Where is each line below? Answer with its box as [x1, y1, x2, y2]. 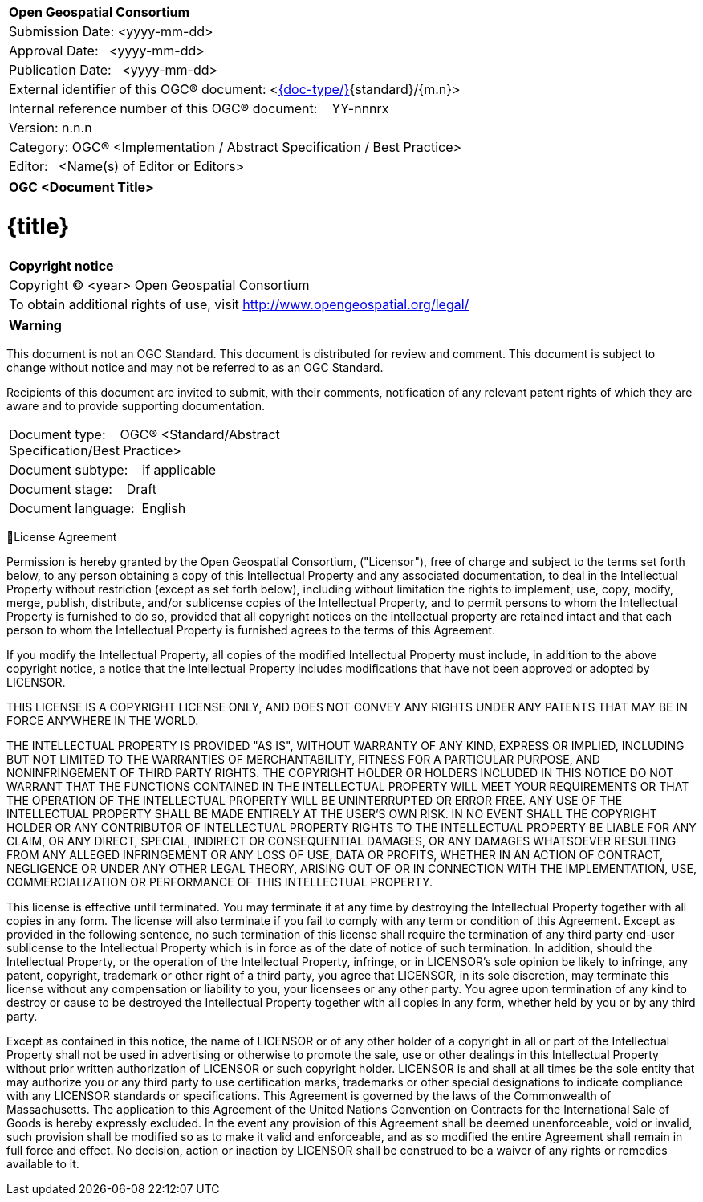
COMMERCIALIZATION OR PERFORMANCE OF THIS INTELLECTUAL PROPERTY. [6, 874, 433, 889]
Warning [9, 316, 62, 333]
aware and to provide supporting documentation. [6, 398, 265, 413]
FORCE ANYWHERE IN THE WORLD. [6, 713, 199, 727]
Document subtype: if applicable [9, 461, 217, 478]
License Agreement [14, 529, 117, 544]
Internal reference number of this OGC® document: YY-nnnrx [9, 100, 389, 116]
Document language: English [9, 499, 186, 516]
